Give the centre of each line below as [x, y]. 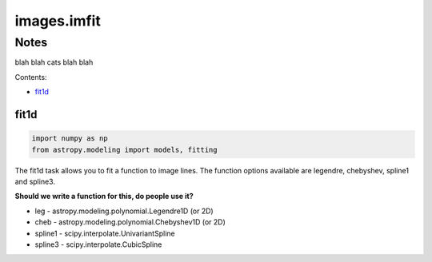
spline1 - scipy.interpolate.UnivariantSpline [105, 233]
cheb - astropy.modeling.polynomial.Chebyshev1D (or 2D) [130, 222]
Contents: [31, 77]
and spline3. [35, 181]
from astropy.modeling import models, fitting [124, 149]
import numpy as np [70, 139]
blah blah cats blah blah [54, 62]
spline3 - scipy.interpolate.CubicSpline [98, 244]
